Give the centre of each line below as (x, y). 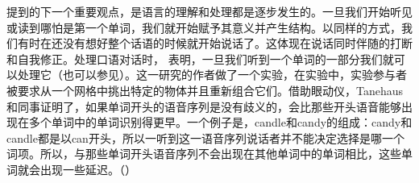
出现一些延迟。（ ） (88, 169)
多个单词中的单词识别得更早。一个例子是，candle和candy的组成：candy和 (220, 122)
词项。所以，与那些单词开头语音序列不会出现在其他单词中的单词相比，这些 (204, 154)
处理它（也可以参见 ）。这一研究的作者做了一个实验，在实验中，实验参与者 (212, 75)
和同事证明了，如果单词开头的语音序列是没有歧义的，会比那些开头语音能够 (204, 106)
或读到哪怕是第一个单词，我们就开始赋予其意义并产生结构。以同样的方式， (204, 27)
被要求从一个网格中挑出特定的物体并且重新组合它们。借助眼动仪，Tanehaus (205, 90)
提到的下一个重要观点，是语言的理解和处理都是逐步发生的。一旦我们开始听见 (209, 11)
